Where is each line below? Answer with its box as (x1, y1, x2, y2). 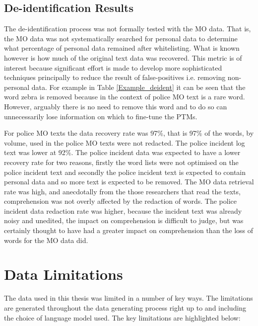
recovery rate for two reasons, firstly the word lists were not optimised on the (4, 157, 239, 167)
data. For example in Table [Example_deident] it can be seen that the (31, 81, 246, 92)
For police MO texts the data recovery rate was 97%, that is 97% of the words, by (4, 128, 254, 138)
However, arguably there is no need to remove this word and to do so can (4, 101, 227, 111)
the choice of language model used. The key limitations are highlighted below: (4, 312, 241, 323)
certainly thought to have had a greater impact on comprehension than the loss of (4, 225, 254, 236)
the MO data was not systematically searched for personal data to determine (4, 33, 238, 43)
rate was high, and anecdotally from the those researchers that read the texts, (4, 186, 241, 196)
